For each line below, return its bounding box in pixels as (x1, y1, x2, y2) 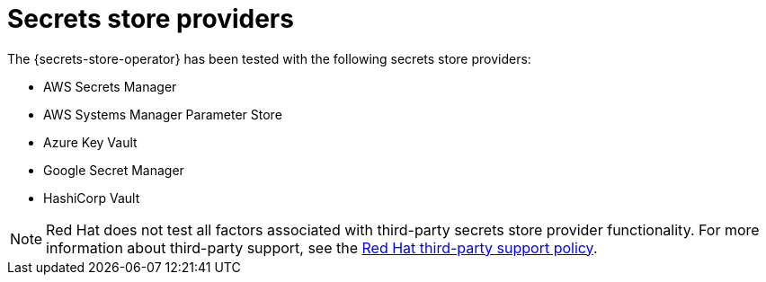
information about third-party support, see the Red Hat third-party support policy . (46, 238, 598, 257)
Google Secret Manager (43, 162, 184, 178)
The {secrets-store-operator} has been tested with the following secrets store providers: (7, 50, 531, 66)
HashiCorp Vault (43, 189, 140, 206)
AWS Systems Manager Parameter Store (43, 106, 282, 122)
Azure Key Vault (43, 134, 138, 150)
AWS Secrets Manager (43, 78, 177, 94)
